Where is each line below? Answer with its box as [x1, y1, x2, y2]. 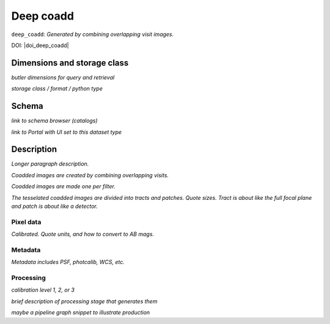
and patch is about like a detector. [11, 202, 98, 210]
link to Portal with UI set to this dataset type [11, 128, 122, 136]
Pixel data [11, 218, 42, 226]
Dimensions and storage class [11, 57, 129, 68]
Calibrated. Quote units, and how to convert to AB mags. [11, 230, 155, 238]
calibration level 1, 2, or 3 [11, 286, 75, 293]
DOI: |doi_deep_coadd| [11, 42, 69, 49]
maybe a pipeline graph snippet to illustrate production [11, 309, 150, 316]
